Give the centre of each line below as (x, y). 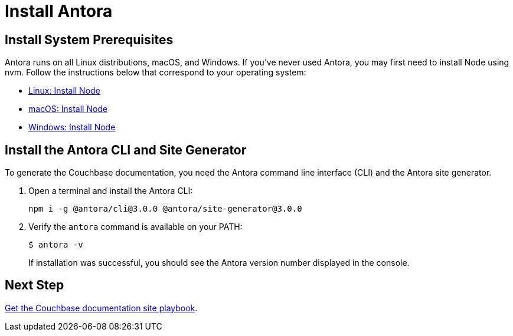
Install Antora (59, 11)
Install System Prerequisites (89, 39)
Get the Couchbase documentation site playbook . (101, 308)
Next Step (35, 285)
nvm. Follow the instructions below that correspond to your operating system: (156, 73)
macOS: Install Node (68, 109)
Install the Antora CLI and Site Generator (126, 150)
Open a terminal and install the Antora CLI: (111, 191)
